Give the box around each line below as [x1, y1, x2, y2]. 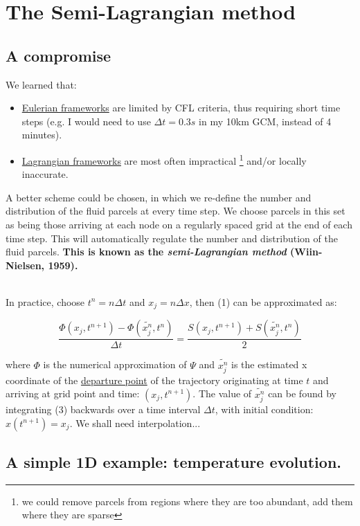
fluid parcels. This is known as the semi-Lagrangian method [6, 244, 287, 259]
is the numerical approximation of [43, 357, 187, 372]
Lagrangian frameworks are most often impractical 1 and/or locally [21, 151, 307, 167]
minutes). [21, 127, 62, 142]
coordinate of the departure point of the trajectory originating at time [6, 372, 303, 387]
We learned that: [6, 77, 77, 91]
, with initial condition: [215, 401, 314, 416]
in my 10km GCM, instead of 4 [199, 114, 332, 128]
